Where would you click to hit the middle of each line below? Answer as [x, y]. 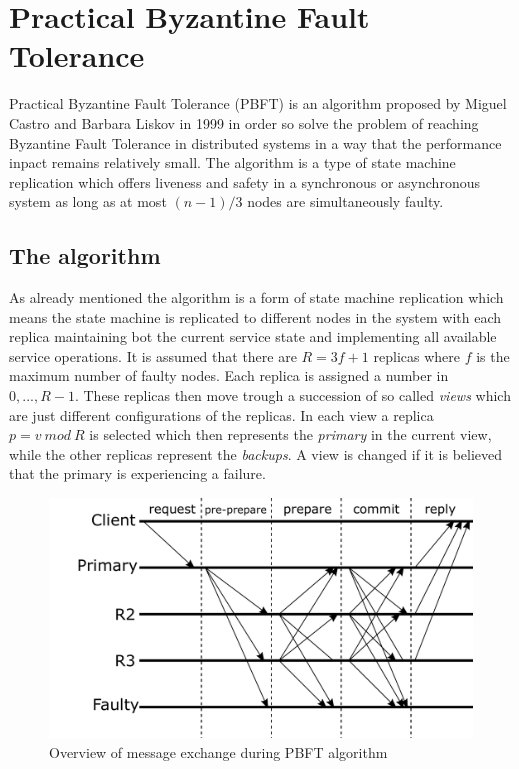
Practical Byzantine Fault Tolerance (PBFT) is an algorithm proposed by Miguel [258, 103]
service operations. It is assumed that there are [153, 355]
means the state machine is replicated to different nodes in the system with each [255, 316]
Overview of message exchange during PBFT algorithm [218, 751]
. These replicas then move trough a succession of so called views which [292, 395]
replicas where [416, 355]
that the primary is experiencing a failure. [137, 473]
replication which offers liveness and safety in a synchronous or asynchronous [244, 181]
